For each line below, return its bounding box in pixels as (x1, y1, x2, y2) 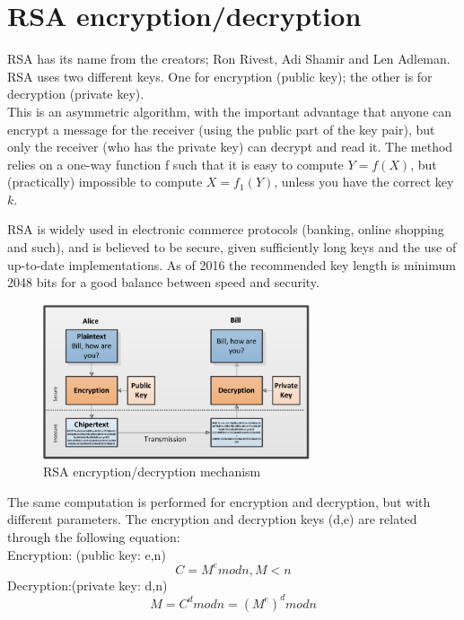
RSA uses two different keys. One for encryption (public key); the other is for (7, 66, 433, 85)
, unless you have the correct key (274, 172, 454, 191)
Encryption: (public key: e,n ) (7, 545, 166, 563)
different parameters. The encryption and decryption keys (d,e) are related (7, 510, 417, 528)
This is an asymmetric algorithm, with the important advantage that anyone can (7, 101, 452, 120)
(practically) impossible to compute (7, 172, 203, 191)
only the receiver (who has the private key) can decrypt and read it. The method (7, 137, 453, 156)
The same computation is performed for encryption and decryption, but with (7, 492, 431, 511)
